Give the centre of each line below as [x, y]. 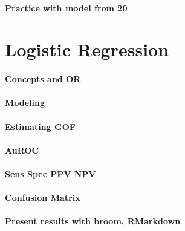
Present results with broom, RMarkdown [93, 221]
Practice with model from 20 [66, 8]
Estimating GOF [40, 126]
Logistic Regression [87, 49]
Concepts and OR [43, 79]
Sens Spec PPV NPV [50, 173]
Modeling [25, 102]
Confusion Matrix [43, 197]
